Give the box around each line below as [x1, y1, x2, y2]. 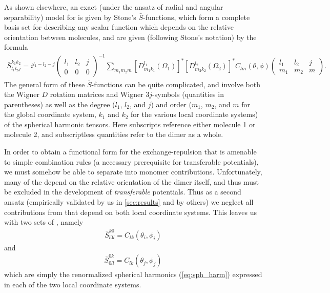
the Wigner [4, 89, 39, 100]
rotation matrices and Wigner [50, 89, 143, 100]
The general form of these [4, 79, 85, 89]
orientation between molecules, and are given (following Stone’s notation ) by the [4, 31, 257, 42]
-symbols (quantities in [152, 89, 224, 100]
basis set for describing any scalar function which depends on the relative [4, 22, 234, 32]
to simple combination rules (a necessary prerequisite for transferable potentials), [4, 156, 259, 167]
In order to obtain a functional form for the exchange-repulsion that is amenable [4, 146, 257, 157]
